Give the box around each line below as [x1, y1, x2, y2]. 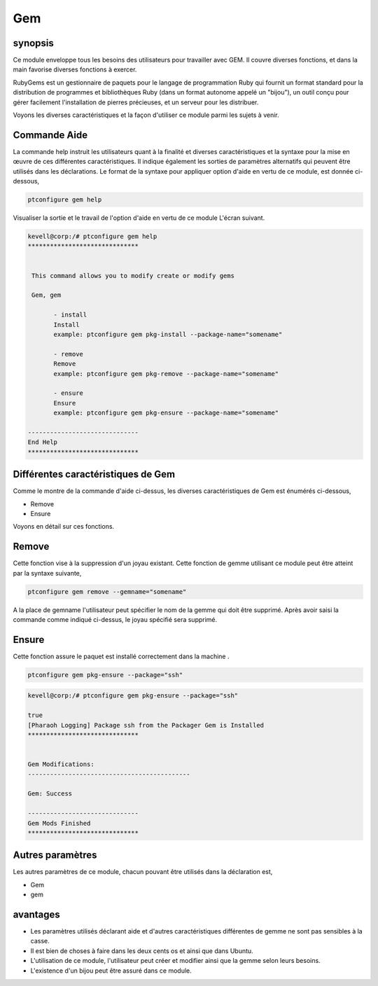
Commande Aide [13, 129, 87, 141]
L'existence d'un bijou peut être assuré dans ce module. [30, 966, 192, 975]
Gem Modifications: [27, 761, 94, 768]
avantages [13, 909, 61, 920]
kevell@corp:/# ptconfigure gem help [27, 232, 157, 241]
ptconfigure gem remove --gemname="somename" [27, 588, 187, 595]
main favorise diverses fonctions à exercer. [13, 65, 137, 74]
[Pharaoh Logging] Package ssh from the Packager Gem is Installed [27, 721, 265, 729]
